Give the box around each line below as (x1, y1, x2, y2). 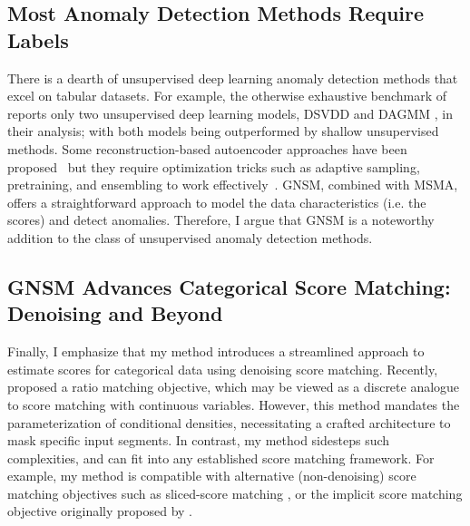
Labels (7, 25, 69, 54)
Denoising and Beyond (7, 299, 223, 327)
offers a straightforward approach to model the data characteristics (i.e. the (7, 192, 426, 211)
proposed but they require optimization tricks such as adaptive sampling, (7, 157, 420, 176)
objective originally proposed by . (7, 502, 192, 521)
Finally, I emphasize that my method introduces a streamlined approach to (7, 342, 425, 361)
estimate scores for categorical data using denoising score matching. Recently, (7, 359, 438, 378)
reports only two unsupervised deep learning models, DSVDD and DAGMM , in (7, 103, 454, 122)
